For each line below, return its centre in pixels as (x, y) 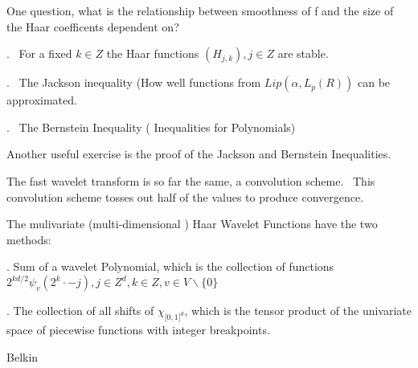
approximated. (42, 100)
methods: (29, 239)
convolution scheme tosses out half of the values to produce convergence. (185, 196)
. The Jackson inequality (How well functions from (134, 82)
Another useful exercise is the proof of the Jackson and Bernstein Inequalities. (199, 154)
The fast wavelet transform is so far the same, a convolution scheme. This (191, 180)
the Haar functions (153, 53)
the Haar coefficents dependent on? (93, 26)
